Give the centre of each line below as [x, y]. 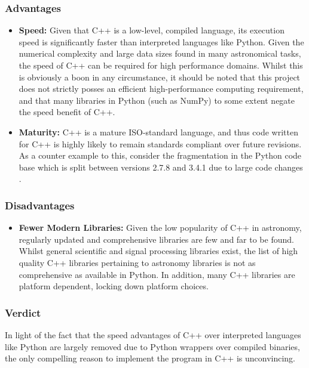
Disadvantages [40, 205]
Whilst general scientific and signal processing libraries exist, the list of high [158, 251]
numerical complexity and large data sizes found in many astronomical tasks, [160, 53]
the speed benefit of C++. [67, 112]
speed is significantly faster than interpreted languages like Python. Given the [161, 41]
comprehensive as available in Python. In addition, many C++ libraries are [157, 274]
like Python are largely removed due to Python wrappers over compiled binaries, [152, 346]
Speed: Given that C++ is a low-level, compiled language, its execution [152, 30]
